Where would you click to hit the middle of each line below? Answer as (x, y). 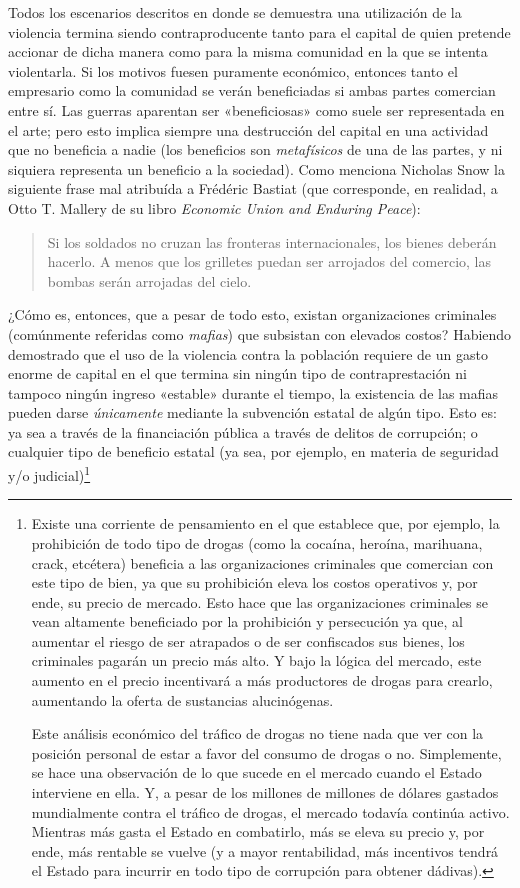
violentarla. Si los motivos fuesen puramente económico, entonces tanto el (233, 70)
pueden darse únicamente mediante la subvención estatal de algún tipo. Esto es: (252, 412)
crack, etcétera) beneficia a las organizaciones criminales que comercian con (262, 562)
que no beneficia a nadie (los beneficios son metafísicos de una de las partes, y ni (255, 149)
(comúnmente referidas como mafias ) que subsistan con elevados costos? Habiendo (260, 333)
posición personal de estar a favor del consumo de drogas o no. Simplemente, (266, 752)
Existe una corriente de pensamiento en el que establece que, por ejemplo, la (265, 523)
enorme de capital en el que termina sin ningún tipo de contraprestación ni (237, 373)
